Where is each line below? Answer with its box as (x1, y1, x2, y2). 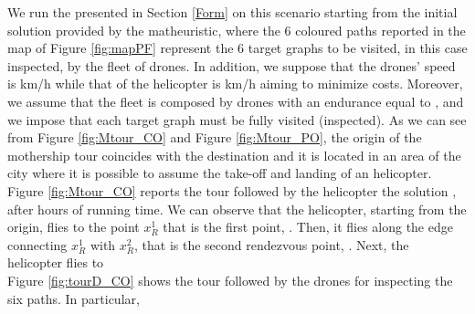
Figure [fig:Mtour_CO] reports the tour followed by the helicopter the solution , (7, 181, 457, 200)
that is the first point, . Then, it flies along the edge (163, 217, 453, 236)
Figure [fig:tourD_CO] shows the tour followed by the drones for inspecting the (7, 270, 453, 289)
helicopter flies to (7, 253, 104, 272)
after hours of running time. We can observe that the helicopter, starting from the (7, 199, 467, 218)
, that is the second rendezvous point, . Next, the (134, 235, 409, 254)
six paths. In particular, (7, 288, 140, 308)
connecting (7, 235, 68, 254)
